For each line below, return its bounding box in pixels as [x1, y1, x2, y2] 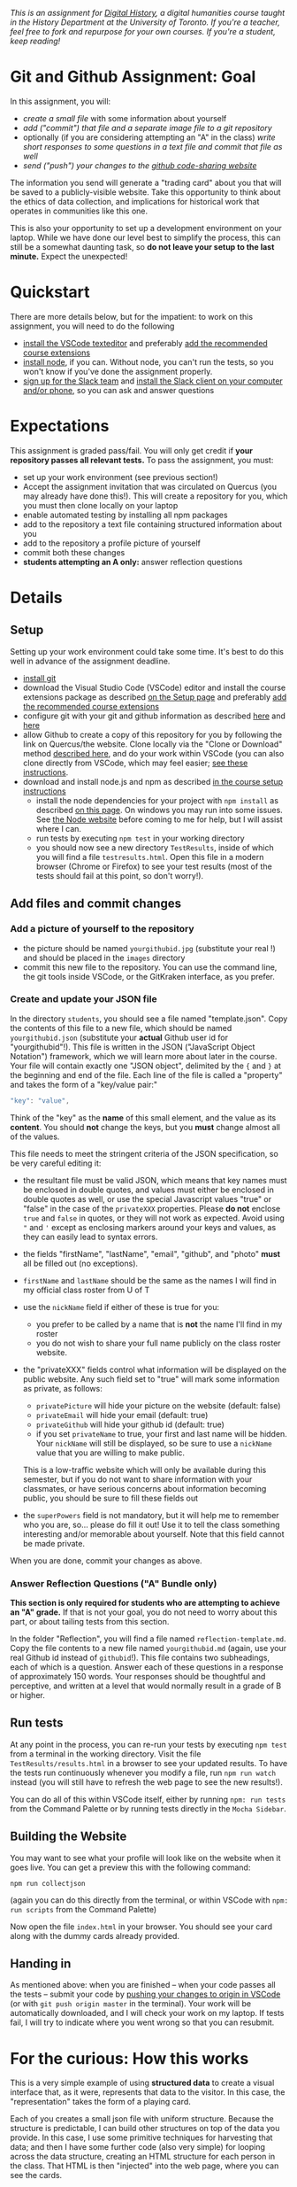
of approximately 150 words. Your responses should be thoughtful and [10, 1671, 266, 1681]
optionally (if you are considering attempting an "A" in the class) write [22, 132, 277, 143]
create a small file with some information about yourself [22, 112, 227, 123]
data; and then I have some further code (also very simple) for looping [10, 2142, 266, 2152]
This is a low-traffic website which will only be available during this [22, 1464, 267, 1475]
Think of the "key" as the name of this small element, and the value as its [10, 1112, 277, 1123]
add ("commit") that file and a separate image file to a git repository [22, 122, 272, 133]
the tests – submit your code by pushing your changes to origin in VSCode [10, 1989, 281, 2000]
